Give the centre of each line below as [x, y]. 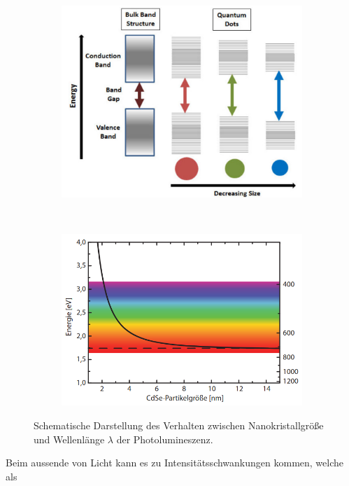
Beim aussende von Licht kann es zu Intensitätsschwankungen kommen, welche [174, 463]
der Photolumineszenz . [165, 439]
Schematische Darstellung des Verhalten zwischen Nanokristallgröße [179, 425]
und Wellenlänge [69, 439]
